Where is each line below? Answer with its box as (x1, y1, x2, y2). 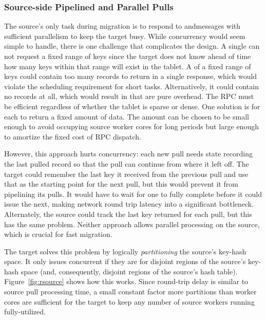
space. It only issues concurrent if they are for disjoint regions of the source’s (4, 256, 246, 267)
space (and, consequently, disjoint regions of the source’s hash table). (21, 266, 238, 276)
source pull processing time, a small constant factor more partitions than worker (4, 286, 257, 297)
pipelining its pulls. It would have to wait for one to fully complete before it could (4, 188, 262, 199)
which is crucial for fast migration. (4, 229, 112, 239)
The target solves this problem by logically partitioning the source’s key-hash (4, 246, 246, 256)
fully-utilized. (4, 306, 46, 317)
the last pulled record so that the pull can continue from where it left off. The (4, 158, 249, 169)
